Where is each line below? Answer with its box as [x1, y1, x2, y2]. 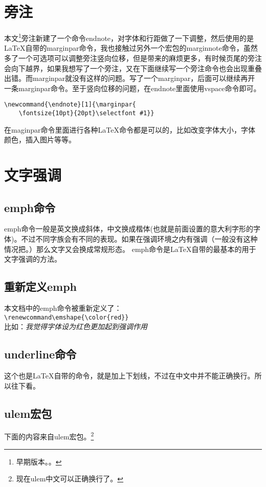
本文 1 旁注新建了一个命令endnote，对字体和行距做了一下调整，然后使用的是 [4, 31, 254, 43]
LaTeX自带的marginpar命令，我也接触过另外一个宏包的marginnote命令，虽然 [4, 43, 258, 53]
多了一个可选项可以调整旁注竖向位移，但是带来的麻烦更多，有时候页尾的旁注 [4, 52, 262, 63]
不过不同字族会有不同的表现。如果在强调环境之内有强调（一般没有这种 [21, 234, 258, 244]
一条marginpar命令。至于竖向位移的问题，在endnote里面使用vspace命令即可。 [4, 82, 261, 93]
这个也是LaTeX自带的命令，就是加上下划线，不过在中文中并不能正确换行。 [4, 370, 255, 381]
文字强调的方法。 [4, 253, 61, 264]
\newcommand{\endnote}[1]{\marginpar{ [4, 101, 136, 109]
